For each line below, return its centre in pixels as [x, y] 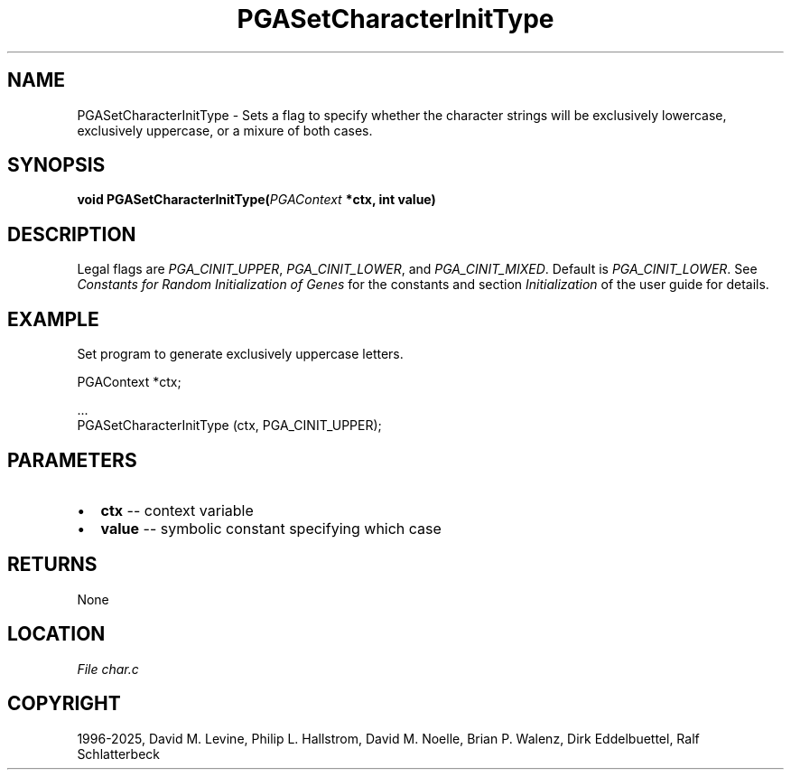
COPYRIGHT [64, 704]
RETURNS [52, 565]
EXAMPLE [53, 319]
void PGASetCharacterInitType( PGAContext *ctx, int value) [256, 200]
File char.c [108, 669]
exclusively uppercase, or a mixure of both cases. [225, 130]
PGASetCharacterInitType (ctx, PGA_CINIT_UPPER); [229, 426]
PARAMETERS [72, 460]
